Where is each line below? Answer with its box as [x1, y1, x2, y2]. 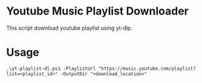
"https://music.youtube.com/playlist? [98, 65, 197, 71]
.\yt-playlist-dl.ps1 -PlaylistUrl [6, 65, 96, 71]
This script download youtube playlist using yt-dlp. [6, 24, 133, 32]
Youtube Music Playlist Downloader [6, 4, 189, 18]
